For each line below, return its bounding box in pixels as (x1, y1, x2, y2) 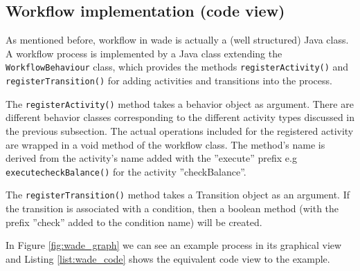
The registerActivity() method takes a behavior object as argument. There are (6, 96, 354, 111)
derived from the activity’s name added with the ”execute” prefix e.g (6, 151, 297, 165)
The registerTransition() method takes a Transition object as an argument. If (6, 187, 350, 202)
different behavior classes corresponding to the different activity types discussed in (6, 110, 355, 124)
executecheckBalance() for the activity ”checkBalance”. (6, 164, 246, 178)
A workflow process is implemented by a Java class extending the (6, 46, 282, 60)
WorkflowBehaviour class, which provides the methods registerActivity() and (6, 59, 349, 74)
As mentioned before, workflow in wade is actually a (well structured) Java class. (6, 32, 349, 47)
